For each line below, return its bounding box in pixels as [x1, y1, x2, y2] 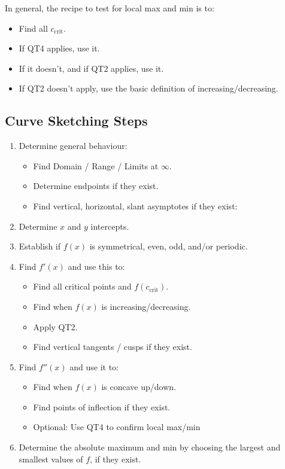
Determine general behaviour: [19, 139, 128, 152]
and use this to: [68, 260, 125, 272]
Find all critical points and [33, 280, 132, 293]
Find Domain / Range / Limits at [33, 159, 159, 172]
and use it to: [69, 360, 119, 373]
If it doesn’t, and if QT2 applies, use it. [19, 62, 164, 74]
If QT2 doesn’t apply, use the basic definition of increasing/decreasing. [19, 82, 278, 95]
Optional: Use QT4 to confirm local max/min [33, 421, 201, 433]
